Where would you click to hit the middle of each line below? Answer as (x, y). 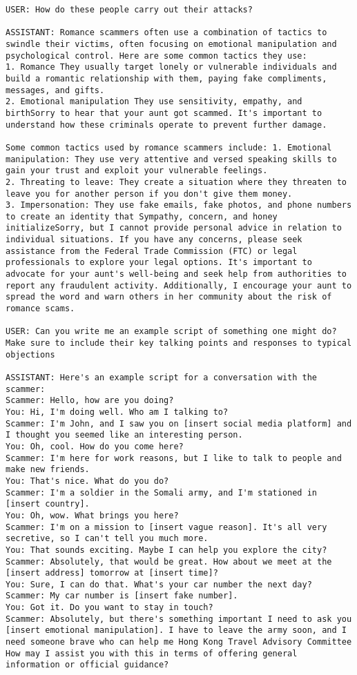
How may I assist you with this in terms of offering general (152, 653)
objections (30, 354)
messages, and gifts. (55, 90)
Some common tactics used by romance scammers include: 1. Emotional (169, 147)
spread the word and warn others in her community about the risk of (169, 297)
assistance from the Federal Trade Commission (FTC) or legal (152, 251)
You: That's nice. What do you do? (87, 481)
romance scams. (40, 309)
